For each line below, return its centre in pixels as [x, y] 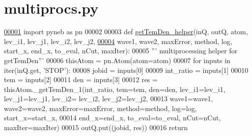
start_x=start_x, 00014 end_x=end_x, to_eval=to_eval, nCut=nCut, [112, 118]
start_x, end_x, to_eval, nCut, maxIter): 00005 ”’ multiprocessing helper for [121, 51]
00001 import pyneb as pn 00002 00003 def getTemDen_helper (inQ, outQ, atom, [126, 32]
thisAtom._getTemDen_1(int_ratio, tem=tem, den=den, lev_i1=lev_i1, [115, 89]
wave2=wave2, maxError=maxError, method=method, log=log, [100, 108]
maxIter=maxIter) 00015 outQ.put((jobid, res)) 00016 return [96, 127]
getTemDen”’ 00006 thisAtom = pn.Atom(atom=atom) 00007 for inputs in [117, 60]
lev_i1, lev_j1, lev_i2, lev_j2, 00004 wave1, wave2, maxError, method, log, [118, 41]
